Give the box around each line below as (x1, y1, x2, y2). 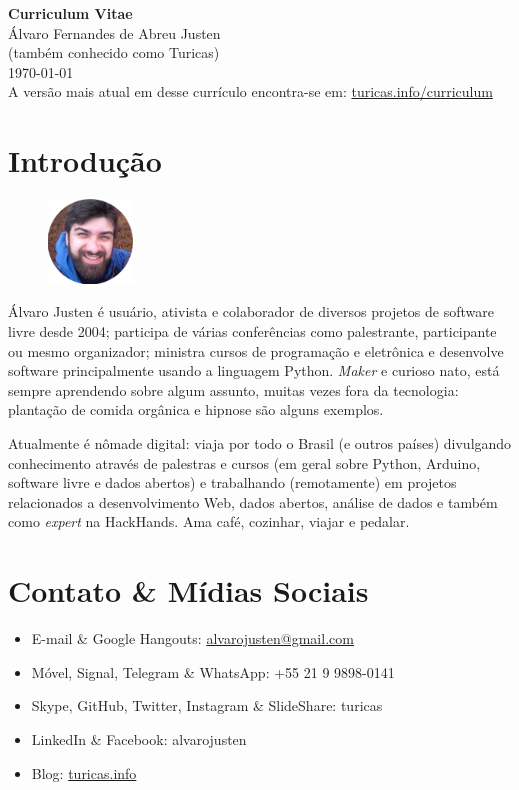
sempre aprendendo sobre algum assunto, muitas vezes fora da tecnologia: (8, 379, 459, 400)
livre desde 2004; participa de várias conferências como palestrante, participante (8, 321, 497, 342)
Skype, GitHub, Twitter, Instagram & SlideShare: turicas (31, 695, 383, 716)
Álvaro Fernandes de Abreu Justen (8, 22, 221, 43)
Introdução (8, 140, 162, 181)
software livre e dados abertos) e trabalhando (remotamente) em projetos (8, 472, 457, 493)
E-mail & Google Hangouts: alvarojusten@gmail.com (31, 628, 354, 649)
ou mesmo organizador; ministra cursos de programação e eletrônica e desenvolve (8, 340, 504, 361)
